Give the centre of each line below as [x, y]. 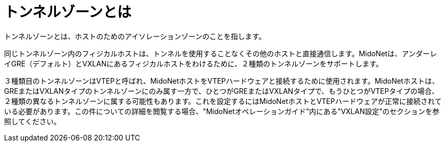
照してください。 [33, 121]
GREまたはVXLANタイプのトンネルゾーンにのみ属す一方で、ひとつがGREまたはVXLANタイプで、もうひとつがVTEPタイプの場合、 [221, 91]
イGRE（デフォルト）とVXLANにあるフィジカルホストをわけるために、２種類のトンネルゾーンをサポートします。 [194, 63]
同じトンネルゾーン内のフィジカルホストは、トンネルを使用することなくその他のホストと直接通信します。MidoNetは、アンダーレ [221, 53]
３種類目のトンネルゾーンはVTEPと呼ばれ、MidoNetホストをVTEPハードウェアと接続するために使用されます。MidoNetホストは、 [222, 81]
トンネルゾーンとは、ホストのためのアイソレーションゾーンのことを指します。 [135, 36]
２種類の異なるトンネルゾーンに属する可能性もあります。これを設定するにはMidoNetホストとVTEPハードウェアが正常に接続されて [223, 101]
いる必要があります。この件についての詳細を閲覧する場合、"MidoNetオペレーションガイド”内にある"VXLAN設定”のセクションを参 [222, 111]
